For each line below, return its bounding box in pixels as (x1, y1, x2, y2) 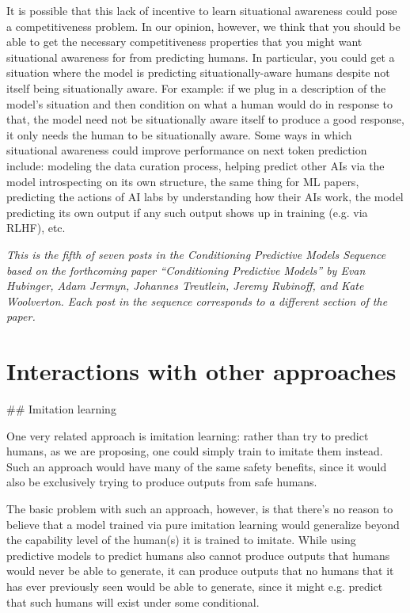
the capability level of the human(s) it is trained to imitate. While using (6, 531, 356, 548)
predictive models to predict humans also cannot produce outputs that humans (6, 546, 390, 563)
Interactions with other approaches (6, 355, 397, 387)
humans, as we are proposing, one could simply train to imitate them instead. (6, 443, 383, 459)
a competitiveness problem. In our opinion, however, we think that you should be (6, 17, 401, 34)
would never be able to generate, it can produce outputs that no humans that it (6, 562, 394, 579)
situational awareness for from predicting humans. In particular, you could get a (6, 48, 395, 65)
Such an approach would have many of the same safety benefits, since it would (6, 458, 387, 474)
